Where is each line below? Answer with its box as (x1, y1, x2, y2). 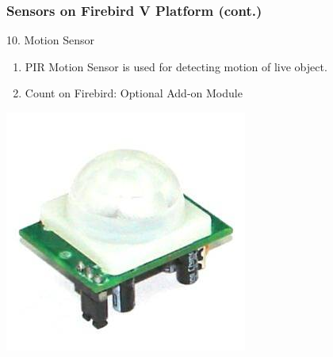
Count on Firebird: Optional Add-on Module (25, 85, 243, 101)
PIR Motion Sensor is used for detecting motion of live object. (25, 58, 327, 74)
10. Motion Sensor (6, 32, 94, 48)
